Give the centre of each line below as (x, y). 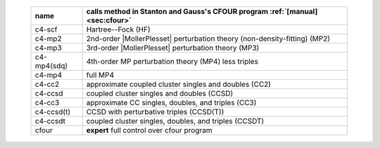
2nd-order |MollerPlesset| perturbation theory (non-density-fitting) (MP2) (208, 39)
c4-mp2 (49, 39)
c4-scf (46, 29)
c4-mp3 (49, 48)
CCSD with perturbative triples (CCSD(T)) (155, 112)
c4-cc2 (47, 84)
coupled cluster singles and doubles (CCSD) (160, 93)
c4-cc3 (47, 103)
